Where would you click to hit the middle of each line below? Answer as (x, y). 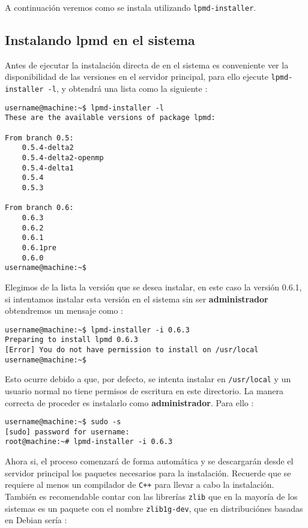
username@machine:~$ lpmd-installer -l (84, 108)
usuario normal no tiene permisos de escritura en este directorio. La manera (144, 390)
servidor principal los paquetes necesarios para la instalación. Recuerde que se (148, 472)
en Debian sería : (36, 520)
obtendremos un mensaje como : (64, 310)
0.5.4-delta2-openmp (63, 158)
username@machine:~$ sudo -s (63, 422)
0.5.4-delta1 (48, 168)
